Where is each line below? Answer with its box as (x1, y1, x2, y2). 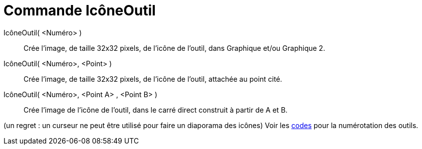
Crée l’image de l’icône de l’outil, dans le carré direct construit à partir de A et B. (24, 105, 288, 114)
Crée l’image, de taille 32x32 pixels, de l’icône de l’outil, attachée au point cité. (24, 74, 282, 83)
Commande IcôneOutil (4, 2, 156, 19)
